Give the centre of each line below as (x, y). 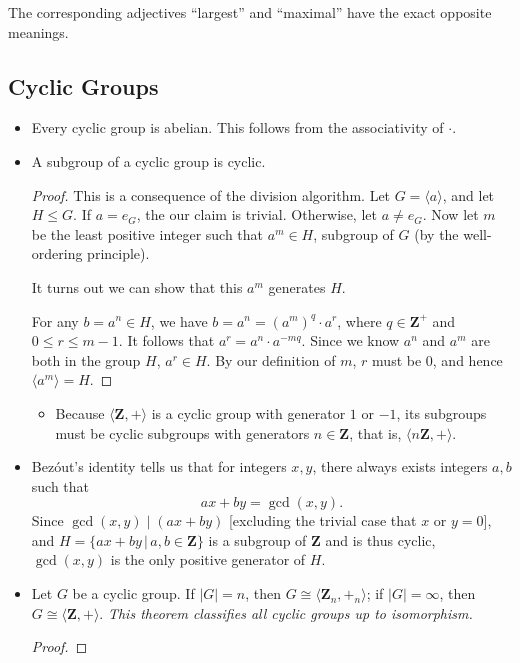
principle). (118, 253)
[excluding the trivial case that (322, 520)
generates (297, 286)
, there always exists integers (400, 466)
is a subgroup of (257, 539)
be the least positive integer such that (147, 233)
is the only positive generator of (208, 559)
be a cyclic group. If (133, 593)
